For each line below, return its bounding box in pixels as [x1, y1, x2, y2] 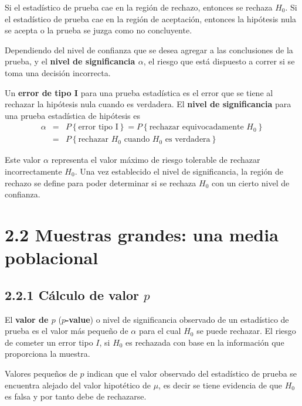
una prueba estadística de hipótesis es [5, 109, 141, 121]
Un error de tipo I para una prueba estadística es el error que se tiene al [5, 86, 273, 98]
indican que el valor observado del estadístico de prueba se [87, 367, 297, 379]
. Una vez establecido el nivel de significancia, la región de [74, 165, 283, 177]
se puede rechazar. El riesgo [196, 325, 296, 337]
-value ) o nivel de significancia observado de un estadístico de [65, 313, 289, 325]
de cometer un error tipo [5, 336, 93, 348]
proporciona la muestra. [5, 347, 90, 360]
